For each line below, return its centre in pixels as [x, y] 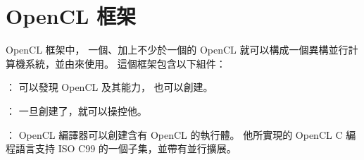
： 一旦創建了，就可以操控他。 [76, 110]
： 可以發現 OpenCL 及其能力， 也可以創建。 [109, 87]
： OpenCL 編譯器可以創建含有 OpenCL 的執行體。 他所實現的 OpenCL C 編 [181, 134]
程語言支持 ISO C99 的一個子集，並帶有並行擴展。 [121, 148]
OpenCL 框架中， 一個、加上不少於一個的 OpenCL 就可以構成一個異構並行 [177, 50]
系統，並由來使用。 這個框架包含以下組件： [125, 63]
